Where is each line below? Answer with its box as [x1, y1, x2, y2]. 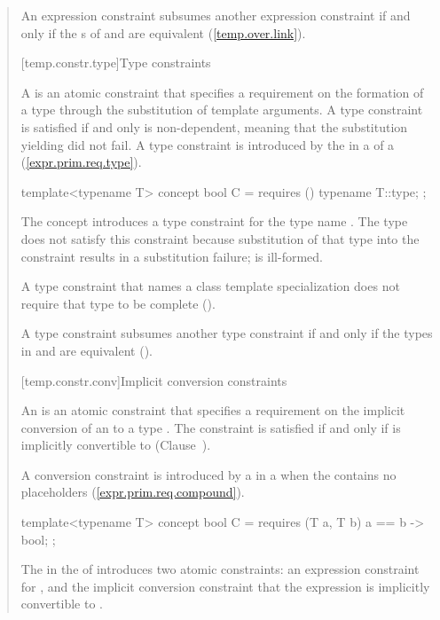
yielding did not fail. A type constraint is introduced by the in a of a [20, 135, 395, 153]
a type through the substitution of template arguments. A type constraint [20, 100, 423, 119]
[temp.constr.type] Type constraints [20, 53, 211, 72]
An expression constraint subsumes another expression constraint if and [20, 6, 411, 24]
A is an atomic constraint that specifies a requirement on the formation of [20, 82, 424, 101]
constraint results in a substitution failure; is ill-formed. [20, 247, 323, 265]
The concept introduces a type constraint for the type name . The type [20, 212, 408, 231]
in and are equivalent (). [20, 341, 153, 359]
